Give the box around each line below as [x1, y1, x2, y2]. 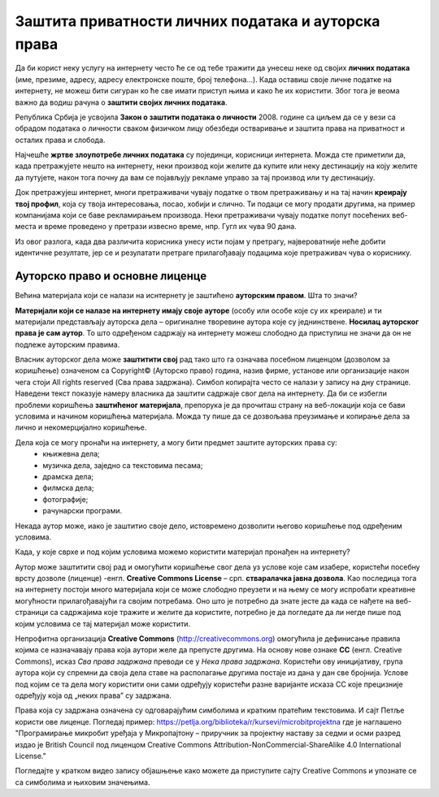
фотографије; [42, 494, 89, 504]
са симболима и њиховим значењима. [15, 777, 150, 787]
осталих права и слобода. [15, 135, 106, 145]
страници [15, 608, 49, 617]
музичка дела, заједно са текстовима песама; [42, 460, 203, 470]
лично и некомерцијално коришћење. [15, 422, 147, 432]
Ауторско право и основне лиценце [15, 269, 207, 284]
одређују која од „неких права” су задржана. [15, 691, 172, 700]
